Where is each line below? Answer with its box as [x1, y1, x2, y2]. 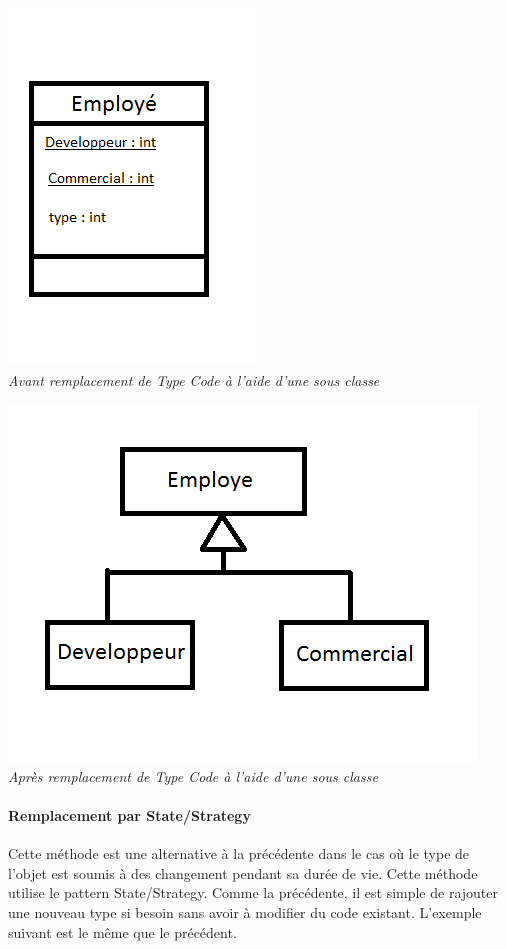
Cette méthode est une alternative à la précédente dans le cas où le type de [8, 843, 470, 864]
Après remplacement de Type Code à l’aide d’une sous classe [8, 765, 378, 786]
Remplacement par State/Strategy [8, 804, 251, 825]
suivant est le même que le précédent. [8, 921, 237, 942]
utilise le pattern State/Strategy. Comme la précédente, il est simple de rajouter [8, 882, 499, 903]
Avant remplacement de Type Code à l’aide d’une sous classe [8, 369, 380, 390]
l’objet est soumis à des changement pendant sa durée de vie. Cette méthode [8, 862, 478, 883]
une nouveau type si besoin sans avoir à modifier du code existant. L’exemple [8, 901, 482, 922]
